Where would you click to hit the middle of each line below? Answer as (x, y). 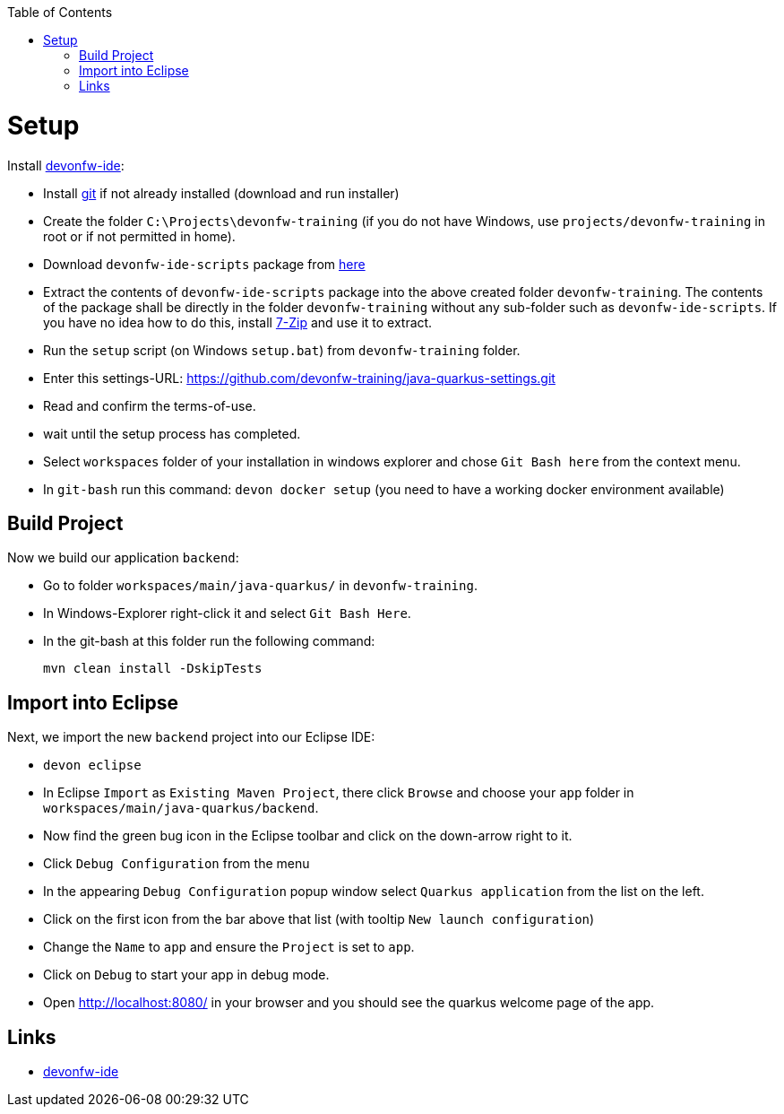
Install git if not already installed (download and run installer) (221, 193)
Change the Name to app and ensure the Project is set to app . (229, 947)
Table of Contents (60, 12)
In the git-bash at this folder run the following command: (209, 641)
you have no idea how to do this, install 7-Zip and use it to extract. (238, 322)
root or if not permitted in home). (139, 236)
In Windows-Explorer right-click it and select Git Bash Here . (227, 614)
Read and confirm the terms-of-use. (150, 405)
